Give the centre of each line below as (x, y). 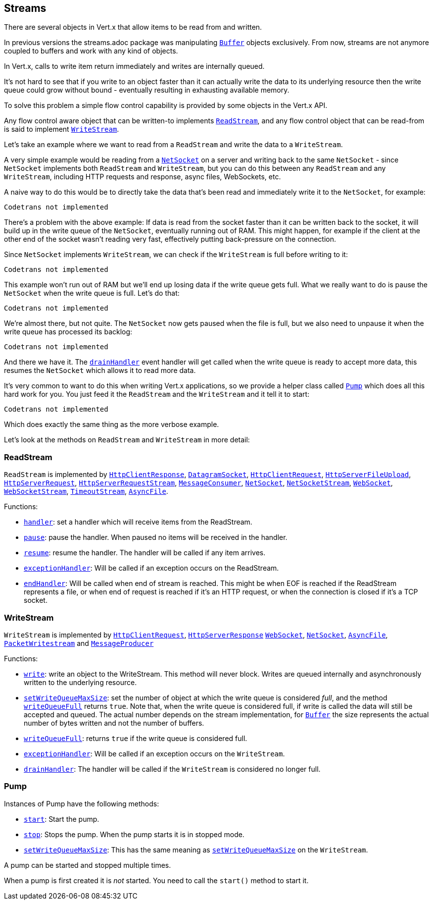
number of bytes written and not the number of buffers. (114, 723)
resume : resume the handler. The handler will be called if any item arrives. (145, 553)
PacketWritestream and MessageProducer (79, 643)
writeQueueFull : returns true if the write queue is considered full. (136, 738)
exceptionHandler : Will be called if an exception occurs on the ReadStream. (151, 568)
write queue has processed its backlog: (68, 332)
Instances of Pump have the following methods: (82, 803)
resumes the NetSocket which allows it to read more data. (100, 371)
